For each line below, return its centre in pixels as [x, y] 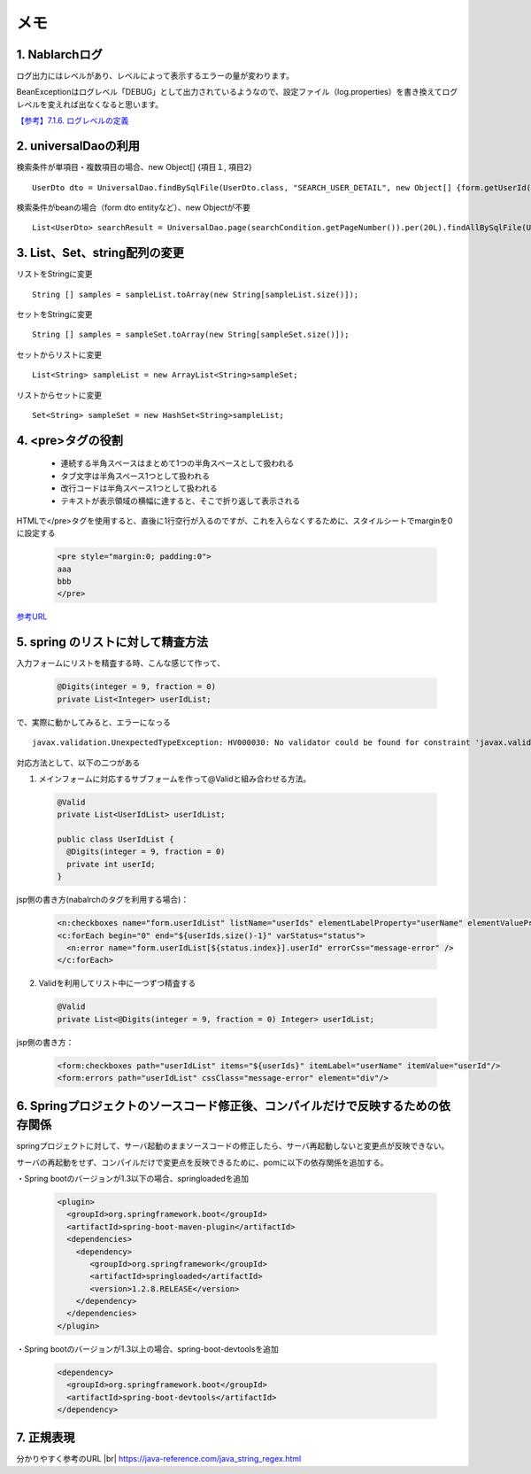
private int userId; [111, 864]
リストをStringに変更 [54, 274]
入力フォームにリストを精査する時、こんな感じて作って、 [121, 663]
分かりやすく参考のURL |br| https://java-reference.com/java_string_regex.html [159, 1459]
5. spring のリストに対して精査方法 [112, 642]
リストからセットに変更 [59, 395]
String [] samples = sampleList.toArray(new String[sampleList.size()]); [196, 294]
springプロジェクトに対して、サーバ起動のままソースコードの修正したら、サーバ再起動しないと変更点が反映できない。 [233, 1146]
